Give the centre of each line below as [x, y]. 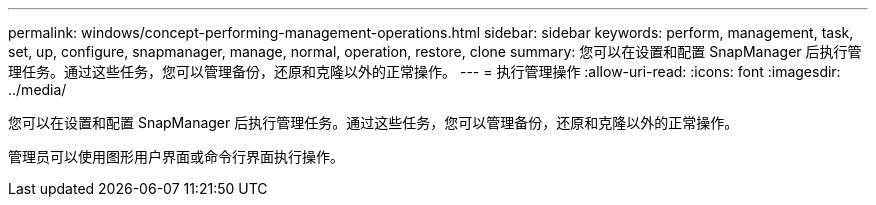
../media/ [37, 89]
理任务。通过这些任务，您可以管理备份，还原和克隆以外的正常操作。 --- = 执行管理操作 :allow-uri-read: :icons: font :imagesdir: [424, 71]
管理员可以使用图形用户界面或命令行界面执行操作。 [176, 156]
